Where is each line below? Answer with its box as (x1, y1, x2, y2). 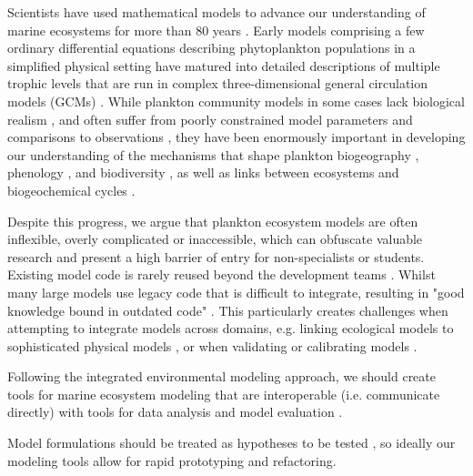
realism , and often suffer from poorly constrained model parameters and (7, 109, 413, 128)
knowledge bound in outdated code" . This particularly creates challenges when (7, 300, 448, 319)
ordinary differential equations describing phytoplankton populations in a (7, 38, 416, 57)
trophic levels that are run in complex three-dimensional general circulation (7, 74, 428, 93)
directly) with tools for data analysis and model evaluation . (7, 402, 343, 421)
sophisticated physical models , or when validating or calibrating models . (7, 336, 418, 355)
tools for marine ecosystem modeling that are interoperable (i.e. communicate (7, 384, 440, 403)
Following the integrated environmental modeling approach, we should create (7, 367, 437, 386)
